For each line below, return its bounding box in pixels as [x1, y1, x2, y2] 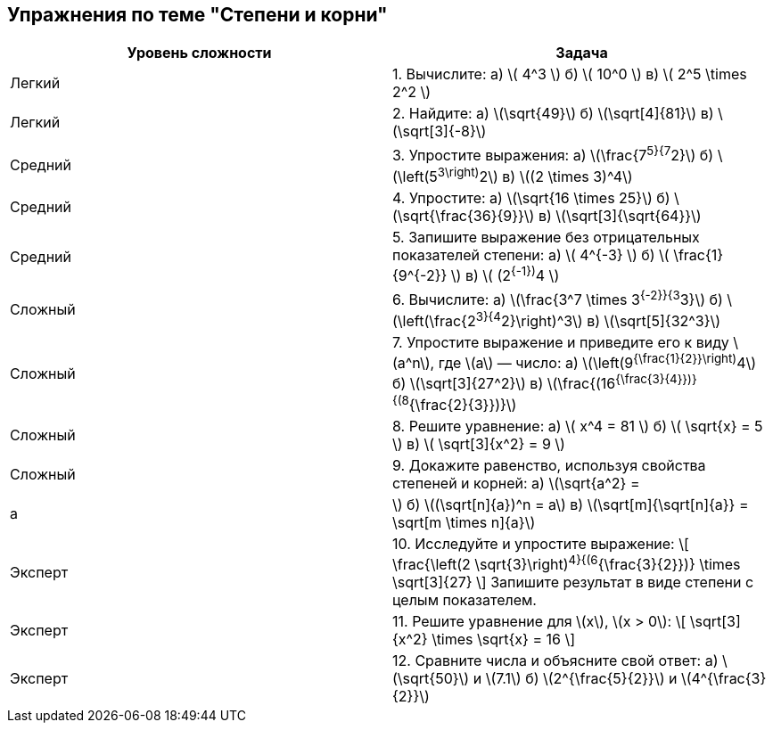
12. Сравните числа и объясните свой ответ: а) [392, 652, 719, 670]
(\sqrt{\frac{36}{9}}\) [392, 207, 535, 226]
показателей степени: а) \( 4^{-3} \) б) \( [392, 246, 670, 265]
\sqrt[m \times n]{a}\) [392, 513, 536, 532]
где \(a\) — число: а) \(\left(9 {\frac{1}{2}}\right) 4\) [438, 351, 757, 373]
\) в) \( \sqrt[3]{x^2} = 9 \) [392, 435, 565, 454]
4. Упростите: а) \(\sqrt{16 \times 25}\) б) [392, 189, 670, 208]
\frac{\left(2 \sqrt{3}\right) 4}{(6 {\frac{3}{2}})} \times [392, 553, 741, 574]
